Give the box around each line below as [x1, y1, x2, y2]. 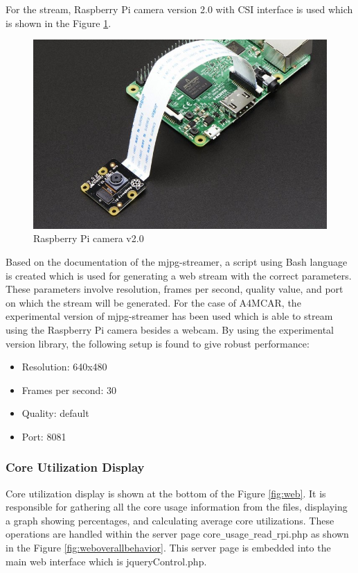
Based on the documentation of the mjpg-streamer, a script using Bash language [6, 254, 348, 268]
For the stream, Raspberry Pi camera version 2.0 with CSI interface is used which [6, 2, 353, 16]
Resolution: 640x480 [21, 359, 107, 374]
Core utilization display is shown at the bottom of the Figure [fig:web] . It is [6, 486, 326, 500]
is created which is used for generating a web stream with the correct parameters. [6, 268, 352, 282]
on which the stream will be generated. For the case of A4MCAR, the [6, 295, 301, 309]
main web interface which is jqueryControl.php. [6, 554, 207, 568]
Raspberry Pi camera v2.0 [33, 231, 144, 246]
